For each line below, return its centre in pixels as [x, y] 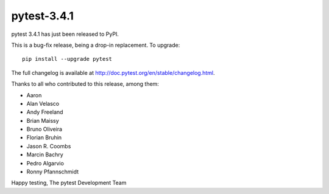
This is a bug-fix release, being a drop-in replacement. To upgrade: [96, 45]
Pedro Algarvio [45, 163]
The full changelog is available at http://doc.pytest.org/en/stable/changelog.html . [113, 72]
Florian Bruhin [44, 137]
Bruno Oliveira [44, 129]
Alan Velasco [43, 103]
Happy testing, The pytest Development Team [69, 183]
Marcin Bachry [45, 154]
